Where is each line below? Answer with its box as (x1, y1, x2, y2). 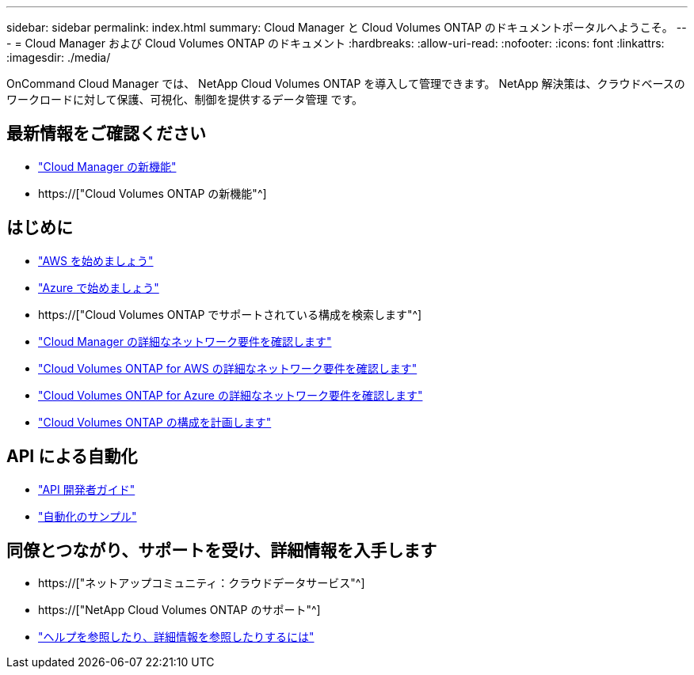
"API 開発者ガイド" (38, 482, 135, 496)
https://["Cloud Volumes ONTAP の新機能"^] (38, 186, 267, 200)
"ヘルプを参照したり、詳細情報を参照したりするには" (38, 630, 315, 644)
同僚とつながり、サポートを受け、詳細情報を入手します (6, 540, 437, 560)
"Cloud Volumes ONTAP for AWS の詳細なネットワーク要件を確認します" (38, 361, 418, 375)
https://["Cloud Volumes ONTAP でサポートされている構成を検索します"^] (38, 307, 422, 321)
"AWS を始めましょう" (38, 253, 154, 267)
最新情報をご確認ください (6, 123, 206, 144)
